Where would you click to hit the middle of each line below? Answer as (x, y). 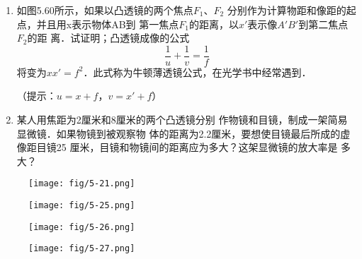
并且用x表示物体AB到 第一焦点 (108, 24)
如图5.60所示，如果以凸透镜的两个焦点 (105, 10)
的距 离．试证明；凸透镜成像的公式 (108, 38)
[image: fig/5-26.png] (82, 227)
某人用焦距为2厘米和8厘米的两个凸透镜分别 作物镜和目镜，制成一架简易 (182, 120)
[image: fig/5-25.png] (82, 206)
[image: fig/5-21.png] (82, 184)
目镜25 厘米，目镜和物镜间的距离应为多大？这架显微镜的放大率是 (187, 147)
